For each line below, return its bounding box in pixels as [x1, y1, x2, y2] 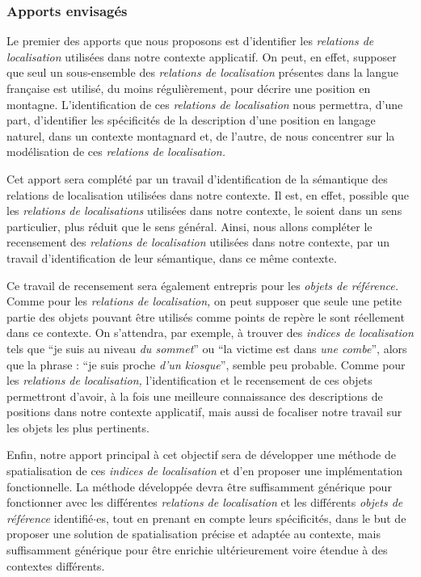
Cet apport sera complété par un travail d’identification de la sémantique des [6, 170, 388, 187]
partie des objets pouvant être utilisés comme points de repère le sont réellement [6, 308, 405, 325]
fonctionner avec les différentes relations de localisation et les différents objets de [6, 494, 403, 511]
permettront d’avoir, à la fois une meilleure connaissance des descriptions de [6, 387, 383, 404]
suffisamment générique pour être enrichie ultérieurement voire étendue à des [6, 541, 388, 558]
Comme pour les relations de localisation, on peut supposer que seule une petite [6, 293, 402, 310]
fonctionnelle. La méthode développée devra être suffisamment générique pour [6, 478, 392, 495]
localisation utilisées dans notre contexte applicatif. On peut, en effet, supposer [6, 48, 397, 65]
